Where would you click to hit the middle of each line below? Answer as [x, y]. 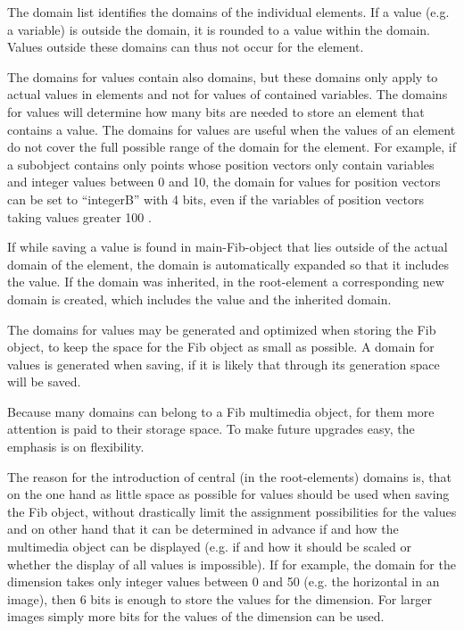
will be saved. [44, 382]
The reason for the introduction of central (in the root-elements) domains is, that [229, 476]
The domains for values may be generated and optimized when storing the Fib [222, 329]
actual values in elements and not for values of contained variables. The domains [228, 94]
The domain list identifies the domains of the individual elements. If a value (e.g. [228, 12]
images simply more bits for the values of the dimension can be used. [196, 616]
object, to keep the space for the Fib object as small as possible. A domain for [221, 347]
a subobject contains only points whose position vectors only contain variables [221, 164]
